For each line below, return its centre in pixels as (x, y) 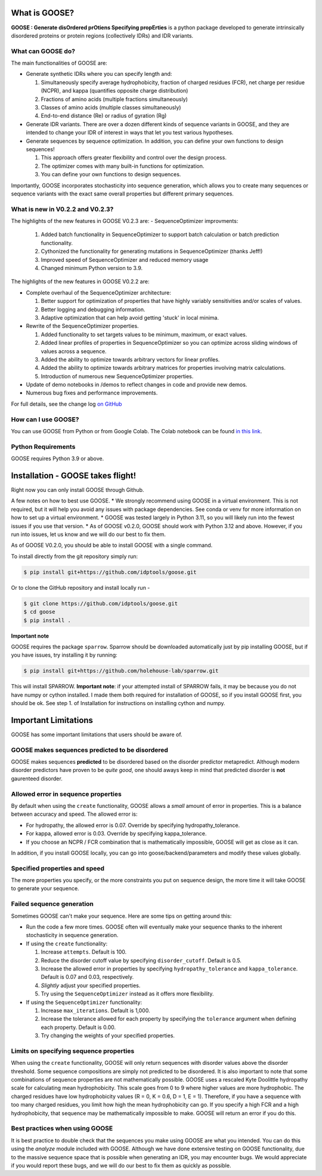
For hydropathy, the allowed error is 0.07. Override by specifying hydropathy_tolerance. (133, 825)
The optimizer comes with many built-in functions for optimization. (123, 166)
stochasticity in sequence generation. (72, 935)
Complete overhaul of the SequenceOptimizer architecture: (98, 292)
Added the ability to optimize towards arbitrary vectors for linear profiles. (130, 359)
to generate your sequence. (45, 889)
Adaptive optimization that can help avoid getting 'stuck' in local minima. (130, 317)
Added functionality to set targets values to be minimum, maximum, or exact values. (144, 334)
